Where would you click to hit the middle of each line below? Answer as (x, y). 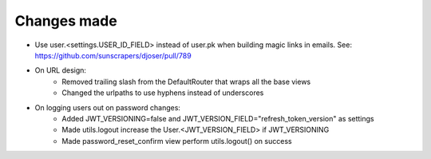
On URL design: (61, 70)
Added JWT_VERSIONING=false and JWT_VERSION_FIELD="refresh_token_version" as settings (218, 118)
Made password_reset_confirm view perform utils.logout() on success (177, 141)
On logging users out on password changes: (108, 107)
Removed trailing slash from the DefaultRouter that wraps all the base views (186, 81)
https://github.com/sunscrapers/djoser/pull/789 (113, 55)
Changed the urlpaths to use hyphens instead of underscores (163, 93)
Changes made (66, 21)
